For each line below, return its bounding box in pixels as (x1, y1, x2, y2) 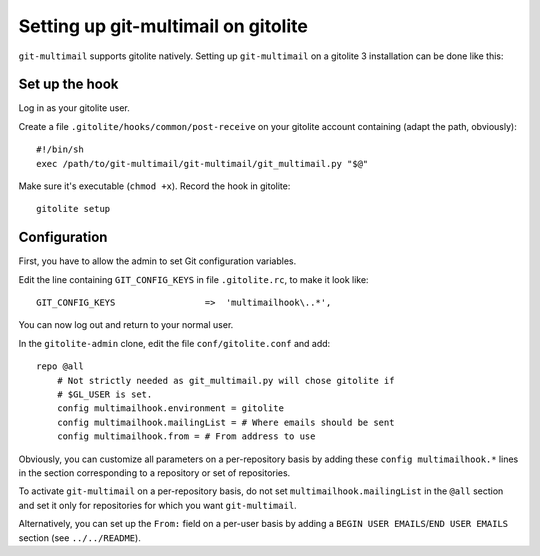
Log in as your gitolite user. (18, 102, 130, 114)
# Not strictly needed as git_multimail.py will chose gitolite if (56, 375, 395, 386)
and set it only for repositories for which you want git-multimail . (18, 499, 297, 511)
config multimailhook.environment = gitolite (56, 403, 285, 414)
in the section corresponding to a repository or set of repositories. (18, 467, 291, 479)
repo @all (36, 361, 84, 372)
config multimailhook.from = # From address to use (56, 431, 316, 442)
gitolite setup (36, 203, 111, 215)
